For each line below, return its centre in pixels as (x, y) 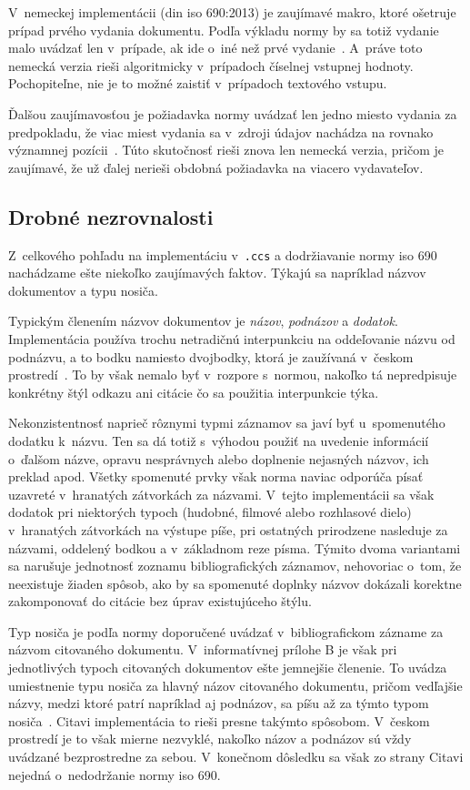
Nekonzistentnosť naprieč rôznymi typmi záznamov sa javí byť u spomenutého (227, 423)
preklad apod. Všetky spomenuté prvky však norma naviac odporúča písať (216, 476)
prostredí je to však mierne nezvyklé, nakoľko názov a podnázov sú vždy (210, 739)
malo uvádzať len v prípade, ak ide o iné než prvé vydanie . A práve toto (215, 48)
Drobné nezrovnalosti (111, 216)
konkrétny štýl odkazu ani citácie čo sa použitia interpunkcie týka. (194, 392)
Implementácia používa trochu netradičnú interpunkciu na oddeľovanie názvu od (232, 338)
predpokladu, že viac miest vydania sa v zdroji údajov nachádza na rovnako (221, 132)
